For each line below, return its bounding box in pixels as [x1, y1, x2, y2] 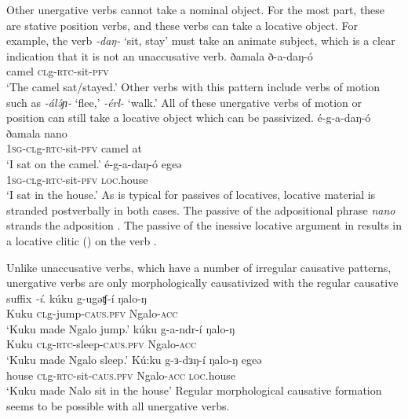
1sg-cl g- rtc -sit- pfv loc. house [6, 171, 148, 187]
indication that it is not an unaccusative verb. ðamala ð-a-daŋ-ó [6, 47, 313, 64]
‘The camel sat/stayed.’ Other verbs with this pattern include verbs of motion [6, 78, 381, 94]
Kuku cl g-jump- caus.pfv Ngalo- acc [6, 305, 178, 322]
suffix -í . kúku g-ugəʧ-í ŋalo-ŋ [6, 289, 147, 306]
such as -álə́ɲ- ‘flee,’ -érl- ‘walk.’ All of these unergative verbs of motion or [6, 94, 362, 110]
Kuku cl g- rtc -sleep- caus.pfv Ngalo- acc [6, 336, 197, 352]
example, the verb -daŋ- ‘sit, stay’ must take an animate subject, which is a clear [6, 32, 395, 49]
